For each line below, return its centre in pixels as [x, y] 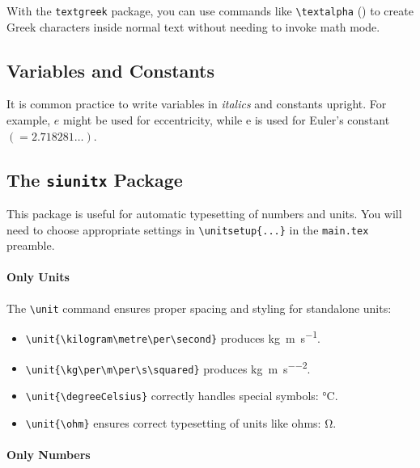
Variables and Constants [111, 70]
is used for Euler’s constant [322, 120]
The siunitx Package [95, 179]
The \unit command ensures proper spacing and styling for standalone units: [199, 308]
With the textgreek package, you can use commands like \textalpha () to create [210, 11]
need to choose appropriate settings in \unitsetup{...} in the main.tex [188, 229]
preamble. [31, 245]
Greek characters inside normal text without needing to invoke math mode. [193, 26]
